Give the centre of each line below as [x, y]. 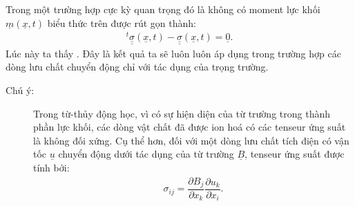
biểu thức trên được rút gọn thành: [122, 22]
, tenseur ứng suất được [295, 154]
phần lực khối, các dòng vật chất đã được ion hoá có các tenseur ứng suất [190, 127]
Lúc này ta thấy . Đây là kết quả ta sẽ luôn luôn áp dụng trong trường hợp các [173, 53]
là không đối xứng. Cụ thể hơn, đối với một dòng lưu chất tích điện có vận [191, 140]
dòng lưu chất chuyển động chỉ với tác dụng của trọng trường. [137, 67]
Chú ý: [20, 90]
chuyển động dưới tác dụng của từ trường [146, 154]
